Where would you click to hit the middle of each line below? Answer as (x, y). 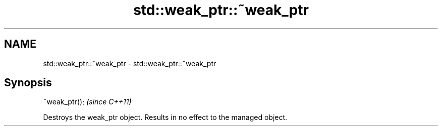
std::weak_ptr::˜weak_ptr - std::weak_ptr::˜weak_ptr (130, 63)
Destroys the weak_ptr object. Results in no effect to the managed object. (165, 117)
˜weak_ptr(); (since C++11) (87, 102)
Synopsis (28, 83)
